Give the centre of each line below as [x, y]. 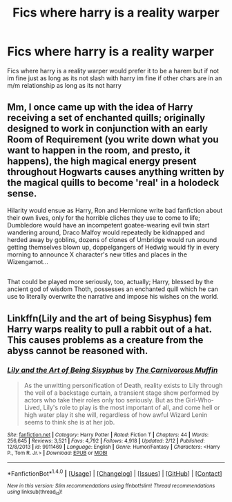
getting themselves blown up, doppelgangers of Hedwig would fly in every [113, 247]
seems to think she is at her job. [69, 422]
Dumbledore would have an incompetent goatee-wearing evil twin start [108, 225]
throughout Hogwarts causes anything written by [116, 172]
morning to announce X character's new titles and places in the [97, 254]
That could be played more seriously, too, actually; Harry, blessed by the [110, 282]
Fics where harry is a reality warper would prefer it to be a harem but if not [113, 71]
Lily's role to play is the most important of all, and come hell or [132, 407]
